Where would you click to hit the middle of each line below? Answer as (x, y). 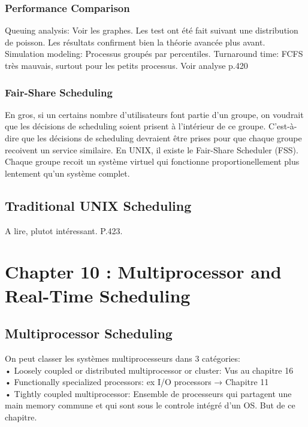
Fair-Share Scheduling (59, 92)
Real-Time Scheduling (98, 295)
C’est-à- (283, 126)
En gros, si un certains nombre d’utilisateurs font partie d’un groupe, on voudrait (154, 114)
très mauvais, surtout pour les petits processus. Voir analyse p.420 (126, 65)
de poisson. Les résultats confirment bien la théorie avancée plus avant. (135, 42)
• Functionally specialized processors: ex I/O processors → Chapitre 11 (137, 382)
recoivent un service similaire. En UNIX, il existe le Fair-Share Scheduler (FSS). (152, 149)
